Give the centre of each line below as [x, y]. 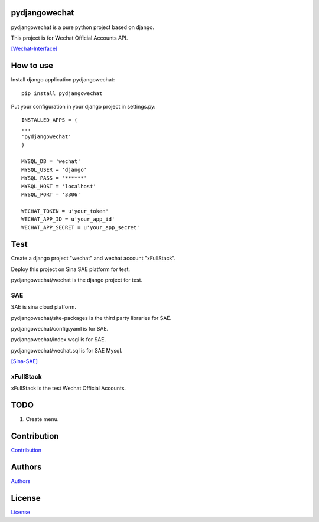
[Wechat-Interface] [34, 49]
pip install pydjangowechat [62, 93]
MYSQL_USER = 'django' [54, 169]
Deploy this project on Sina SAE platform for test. [70, 269]
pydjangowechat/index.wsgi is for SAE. [58, 340]
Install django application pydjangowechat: [63, 80]
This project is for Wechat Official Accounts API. [69, 38]
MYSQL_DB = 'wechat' [51, 162]
